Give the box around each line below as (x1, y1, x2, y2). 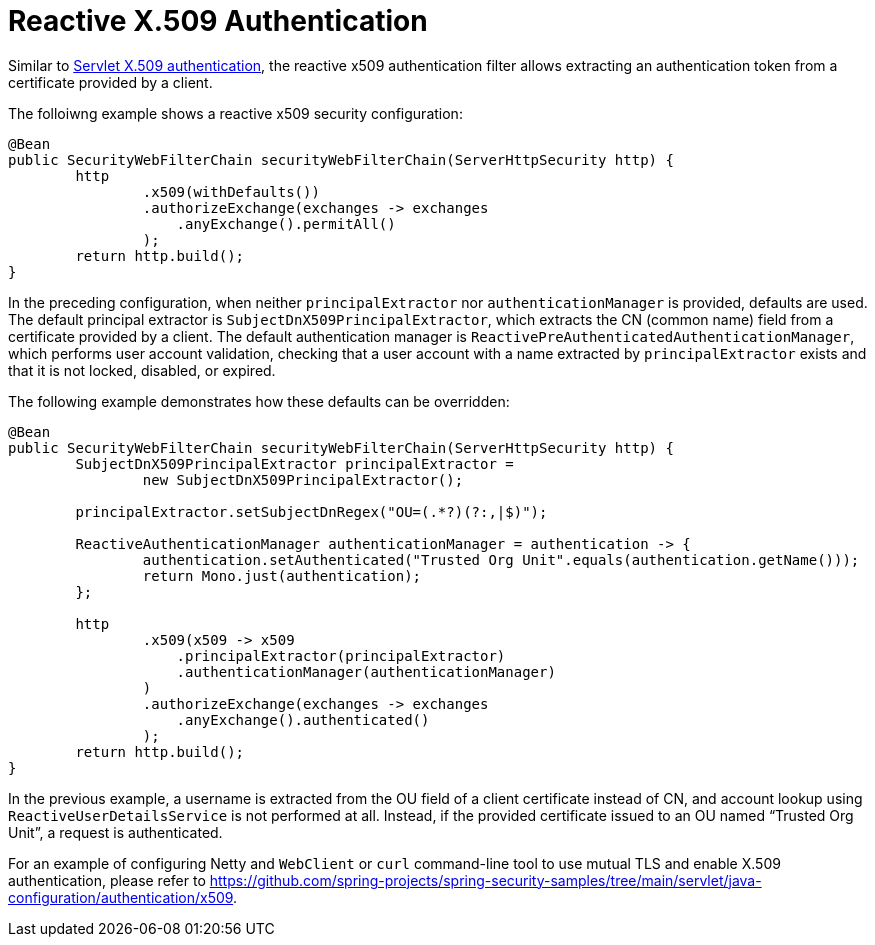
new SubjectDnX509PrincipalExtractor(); (142, 471, 464, 488)
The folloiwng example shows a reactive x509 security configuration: (8, 104, 463, 122)
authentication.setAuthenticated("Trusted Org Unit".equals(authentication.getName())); (142, 551, 860, 568)
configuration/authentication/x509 (8, 888, 234, 906)
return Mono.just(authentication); (142, 567, 422, 584)
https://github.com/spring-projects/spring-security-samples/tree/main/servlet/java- (209, 871, 762, 889)
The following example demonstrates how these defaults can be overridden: (8, 392, 510, 410)
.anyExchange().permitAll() (176, 215, 396, 232)
